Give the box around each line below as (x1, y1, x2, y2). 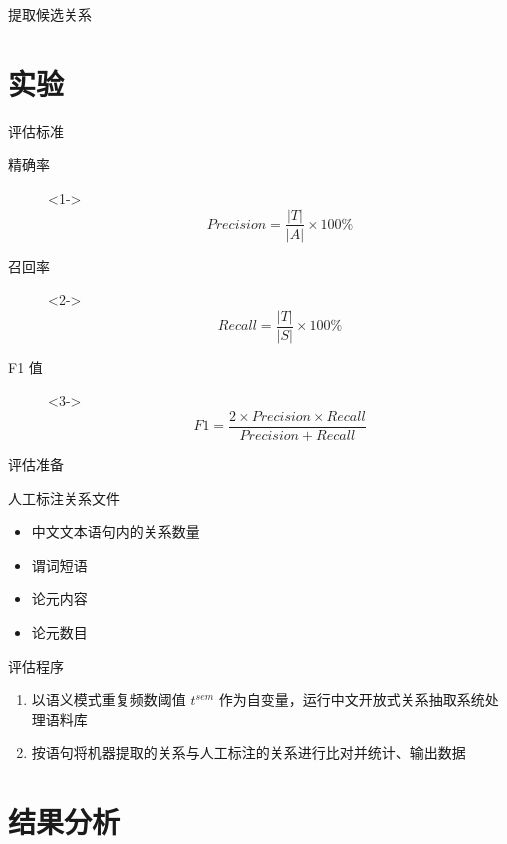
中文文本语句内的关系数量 (31, 521, 200, 542)
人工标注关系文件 (8, 487, 120, 508)
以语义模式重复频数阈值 (31, 689, 186, 710)
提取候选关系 (8, 4, 92, 24)
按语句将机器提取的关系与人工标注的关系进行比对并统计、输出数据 (31, 742, 466, 763)
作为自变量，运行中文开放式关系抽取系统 (218, 689, 485, 710)
